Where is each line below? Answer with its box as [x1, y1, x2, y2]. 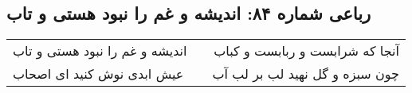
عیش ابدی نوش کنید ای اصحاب [13, 64, 184, 83]
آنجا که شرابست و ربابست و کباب [214, 41, 399, 60]
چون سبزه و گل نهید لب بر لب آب [212, 64, 399, 83]
